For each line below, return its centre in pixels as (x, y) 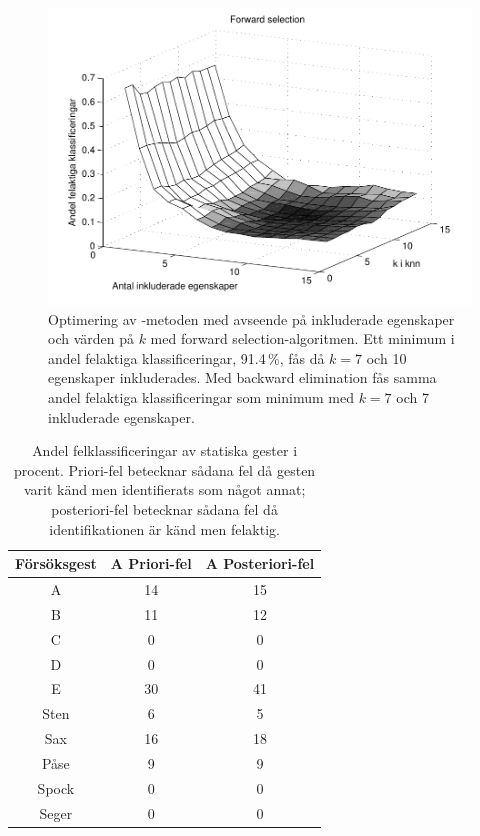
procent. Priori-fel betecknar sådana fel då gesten (165, 469)
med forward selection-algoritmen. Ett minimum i (302, 338)
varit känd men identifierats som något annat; (164, 489)
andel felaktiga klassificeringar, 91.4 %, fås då (186, 357)
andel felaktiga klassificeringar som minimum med (201, 397)
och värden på (91, 338)
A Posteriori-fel (260, 563)
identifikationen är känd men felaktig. (164, 528)
